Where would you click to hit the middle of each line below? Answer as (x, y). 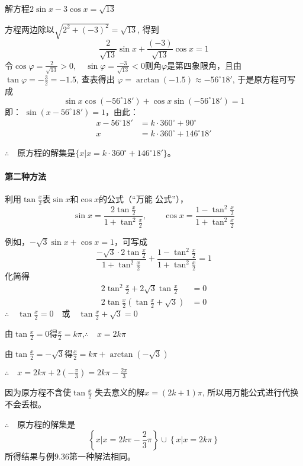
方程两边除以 (30, 29)
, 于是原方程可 (260, 79)
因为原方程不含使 (38, 392)
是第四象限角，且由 (204, 65)
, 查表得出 (96, 79)
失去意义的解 (120, 392)
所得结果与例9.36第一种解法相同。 (70, 456)
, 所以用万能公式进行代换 (250, 392)
